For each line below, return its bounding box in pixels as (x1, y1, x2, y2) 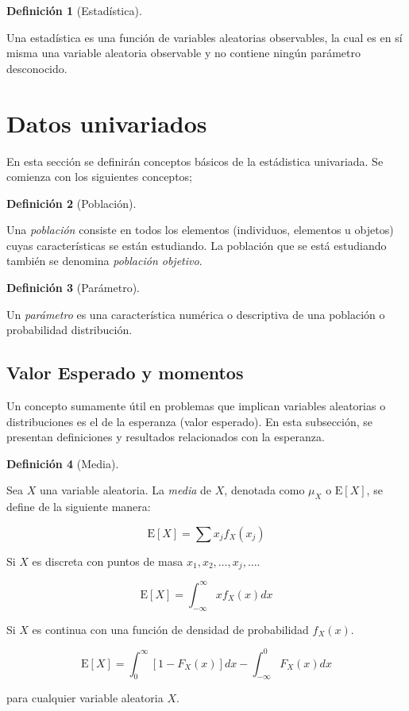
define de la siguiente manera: (6, 498, 151, 515)
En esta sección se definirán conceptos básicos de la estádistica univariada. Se (6, 152, 384, 169)
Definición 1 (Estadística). (6, 2, 142, 18)
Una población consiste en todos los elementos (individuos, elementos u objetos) (6, 221, 394, 238)
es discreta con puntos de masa (32, 552, 183, 569)
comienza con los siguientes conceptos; (6, 168, 192, 185)
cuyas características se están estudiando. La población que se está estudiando (6, 236, 387, 253)
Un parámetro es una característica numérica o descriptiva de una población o (6, 306, 385, 322)
